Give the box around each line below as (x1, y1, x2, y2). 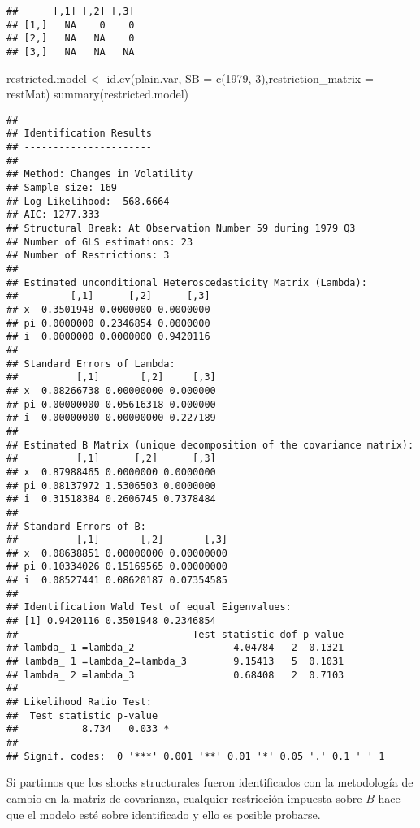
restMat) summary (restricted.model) (6, 85, 189, 102)
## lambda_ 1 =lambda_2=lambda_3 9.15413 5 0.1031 (6, 656, 344, 668)
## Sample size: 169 (6, 182, 118, 194)
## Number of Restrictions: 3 (6, 249, 170, 262)
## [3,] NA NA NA (6, 46, 135, 58)
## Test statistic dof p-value (6, 628, 344, 640)
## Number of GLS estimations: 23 (6, 236, 193, 248)
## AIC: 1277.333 (6, 209, 100, 221)
